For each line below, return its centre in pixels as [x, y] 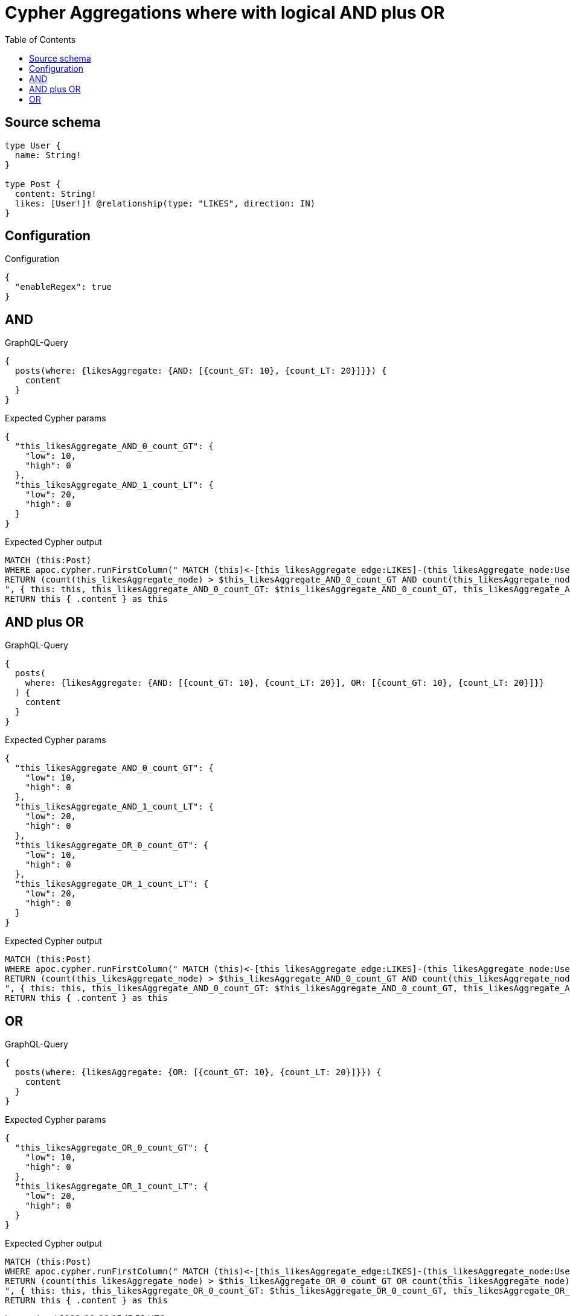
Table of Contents [40, 39]
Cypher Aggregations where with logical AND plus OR [225, 13]
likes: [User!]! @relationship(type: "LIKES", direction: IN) [165, 203]
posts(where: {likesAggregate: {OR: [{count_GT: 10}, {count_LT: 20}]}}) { [198, 1072]
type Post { [33, 184]
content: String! [56, 193]
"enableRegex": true [63, 287]
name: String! [48, 155]
